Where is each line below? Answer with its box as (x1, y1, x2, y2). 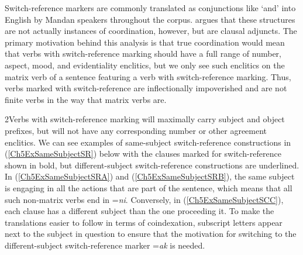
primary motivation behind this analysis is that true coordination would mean (5, 36, 285, 48)
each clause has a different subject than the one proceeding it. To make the (5, 205, 274, 217)
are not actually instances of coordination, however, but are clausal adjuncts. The (5, 25, 297, 37)
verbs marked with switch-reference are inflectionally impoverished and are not (5, 82, 287, 94)
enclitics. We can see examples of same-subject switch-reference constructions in (5, 136, 291, 148)
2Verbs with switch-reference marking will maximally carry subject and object (5, 113, 285, 125)
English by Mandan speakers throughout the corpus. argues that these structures (5, 13, 295, 25)
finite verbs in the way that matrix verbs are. (5, 93, 167, 105)
